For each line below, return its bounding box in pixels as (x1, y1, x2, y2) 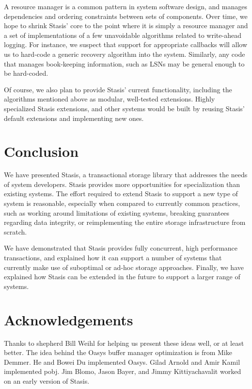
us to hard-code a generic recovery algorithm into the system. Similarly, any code (4, 49, 245, 59)
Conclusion (4, 141, 79, 161)
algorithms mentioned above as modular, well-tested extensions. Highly (4, 94, 215, 104)
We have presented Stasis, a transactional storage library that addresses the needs (4, 169, 248, 180)
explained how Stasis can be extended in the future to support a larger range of (4, 271, 240, 282)
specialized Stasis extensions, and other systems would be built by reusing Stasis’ (4, 103, 245, 113)
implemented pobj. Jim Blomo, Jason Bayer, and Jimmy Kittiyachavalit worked (4, 366, 241, 376)
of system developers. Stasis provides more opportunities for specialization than (4, 179, 240, 189)
